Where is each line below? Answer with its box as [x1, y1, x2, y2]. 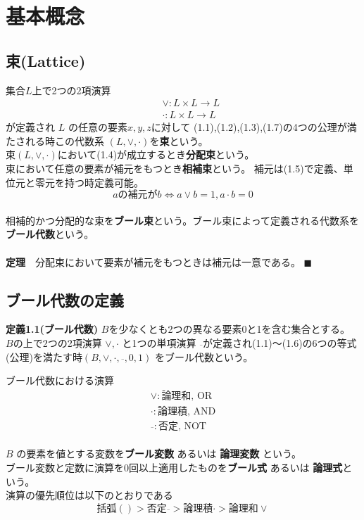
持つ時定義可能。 [64, 175, 144, 189]
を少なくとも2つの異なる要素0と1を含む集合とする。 [108, 322, 350, 336]
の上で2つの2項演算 [13, 335, 102, 350]
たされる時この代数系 [6, 133, 104, 148]
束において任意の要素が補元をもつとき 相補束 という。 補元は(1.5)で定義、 [6, 161, 344, 176]
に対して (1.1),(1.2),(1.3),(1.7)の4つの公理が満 [151, 120, 357, 134]
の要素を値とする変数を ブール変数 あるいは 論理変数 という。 [16, 446, 302, 461]
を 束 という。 [149, 133, 208, 148]
